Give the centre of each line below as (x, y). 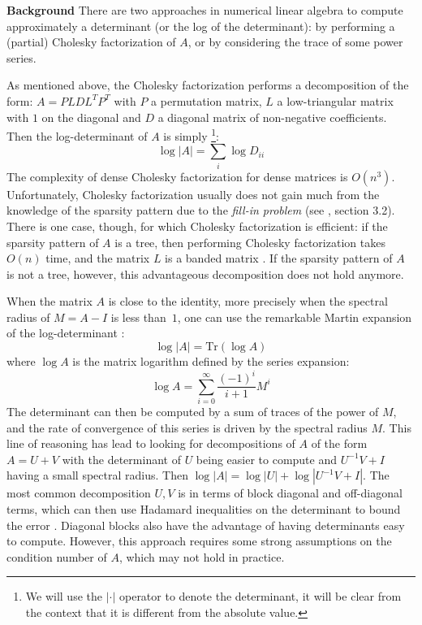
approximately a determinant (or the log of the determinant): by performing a (201, 26)
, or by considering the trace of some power (295, 42)
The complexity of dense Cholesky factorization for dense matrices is (177, 176)
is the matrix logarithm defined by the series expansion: (211, 361)
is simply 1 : (191, 135)
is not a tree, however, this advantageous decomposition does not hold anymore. (205, 273)
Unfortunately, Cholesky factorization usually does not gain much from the (193, 194)
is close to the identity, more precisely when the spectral (248, 301)
